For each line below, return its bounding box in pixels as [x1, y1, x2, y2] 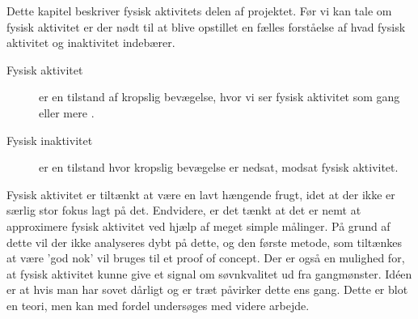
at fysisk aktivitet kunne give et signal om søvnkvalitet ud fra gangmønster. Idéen [6, 265, 412, 282]
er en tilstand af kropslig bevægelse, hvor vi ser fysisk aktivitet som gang [39, 88, 400, 105]
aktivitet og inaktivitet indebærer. [6, 34, 175, 51]
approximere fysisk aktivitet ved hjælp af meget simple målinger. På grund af [6, 217, 391, 234]
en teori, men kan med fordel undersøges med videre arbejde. [6, 296, 310, 313]
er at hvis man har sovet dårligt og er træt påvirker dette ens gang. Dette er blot [6, 281, 408, 298]
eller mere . [39, 104, 95, 121]
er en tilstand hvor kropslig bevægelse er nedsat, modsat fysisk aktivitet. [39, 159, 399, 176]
